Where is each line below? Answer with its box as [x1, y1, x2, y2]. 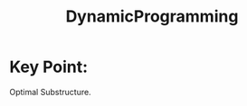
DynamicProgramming [65, 6, 239, 27]
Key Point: [9, 57, 89, 77]
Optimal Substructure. [9, 86, 92, 97]
